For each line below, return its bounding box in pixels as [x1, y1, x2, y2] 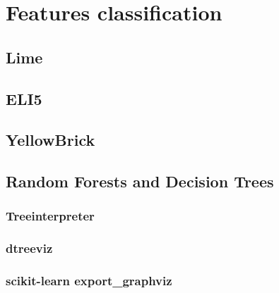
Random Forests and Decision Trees [6, 170, 274, 192]
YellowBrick [6, 129, 95, 151]
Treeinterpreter [6, 207, 95, 225]
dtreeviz [6, 239, 53, 257]
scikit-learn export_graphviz [6, 272, 172, 289]
